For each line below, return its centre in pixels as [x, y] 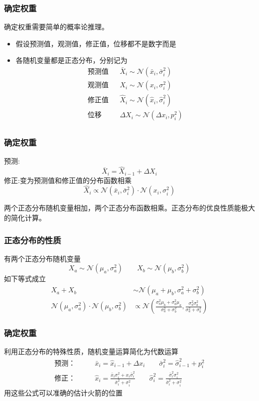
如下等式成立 [25, 279]
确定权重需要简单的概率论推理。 [56, 27]
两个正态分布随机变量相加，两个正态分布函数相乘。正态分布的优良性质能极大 [129, 208]
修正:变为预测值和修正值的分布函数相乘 [68, 180]
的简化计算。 [25, 218]
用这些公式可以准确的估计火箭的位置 [63, 392]
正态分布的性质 [33, 240]
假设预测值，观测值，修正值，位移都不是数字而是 [96, 43]
